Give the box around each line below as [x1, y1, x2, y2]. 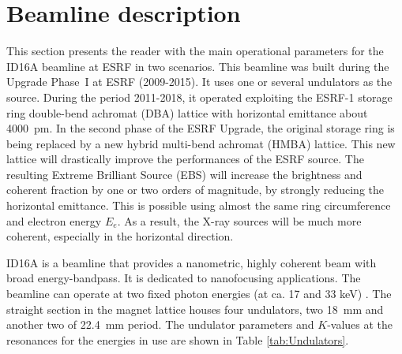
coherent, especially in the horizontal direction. [6, 228, 234, 244]
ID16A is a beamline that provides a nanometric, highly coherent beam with [6, 254, 377, 270]
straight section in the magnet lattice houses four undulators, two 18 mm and [6, 300, 384, 317]
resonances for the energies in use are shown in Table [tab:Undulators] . [6, 331, 349, 348]
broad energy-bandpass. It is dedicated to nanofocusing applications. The [6, 270, 361, 286]
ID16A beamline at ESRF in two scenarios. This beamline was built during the [6, 58, 389, 74]
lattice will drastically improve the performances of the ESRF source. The [6, 151, 364, 167]
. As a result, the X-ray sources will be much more [117, 212, 362, 229]
